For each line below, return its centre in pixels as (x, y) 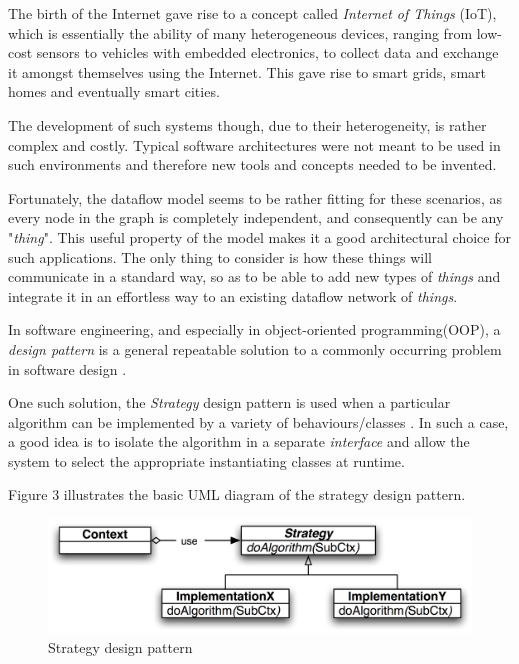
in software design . (67, 368)
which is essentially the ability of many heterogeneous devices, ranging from (240, 32)
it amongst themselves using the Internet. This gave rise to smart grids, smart (247, 71)
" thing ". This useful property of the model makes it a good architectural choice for (259, 236)
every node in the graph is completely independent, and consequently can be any (256, 217)
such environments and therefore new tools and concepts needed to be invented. (252, 164)
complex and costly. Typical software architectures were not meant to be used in (254, 144)
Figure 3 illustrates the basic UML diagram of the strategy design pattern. (237, 494)
